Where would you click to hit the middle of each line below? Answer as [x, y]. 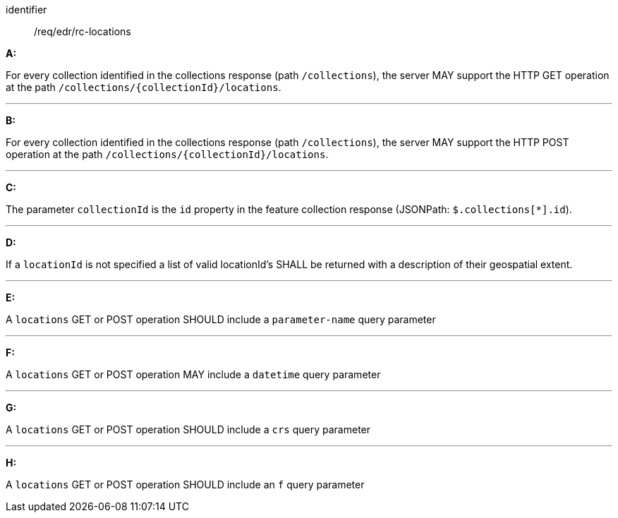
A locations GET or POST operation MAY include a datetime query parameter [193, 374]
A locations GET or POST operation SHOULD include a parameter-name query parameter [221, 319]
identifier [26, 10]
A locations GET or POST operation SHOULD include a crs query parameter [188, 429]
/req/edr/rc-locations [83, 31]
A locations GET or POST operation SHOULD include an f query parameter [185, 484]
